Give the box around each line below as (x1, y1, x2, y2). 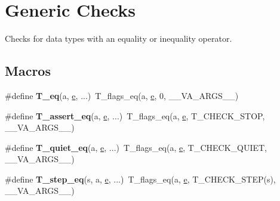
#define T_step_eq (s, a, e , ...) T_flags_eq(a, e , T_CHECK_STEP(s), (5, 172, 276, 185)
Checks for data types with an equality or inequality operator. (5, 32, 232, 45)
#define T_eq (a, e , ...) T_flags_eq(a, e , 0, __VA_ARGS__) (5, 89, 239, 101)
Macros (5, 61, 51, 80)
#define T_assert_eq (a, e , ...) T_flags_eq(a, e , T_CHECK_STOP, (5, 109, 265, 122)
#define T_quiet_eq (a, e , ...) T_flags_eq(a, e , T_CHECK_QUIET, (5, 141, 267, 153)
